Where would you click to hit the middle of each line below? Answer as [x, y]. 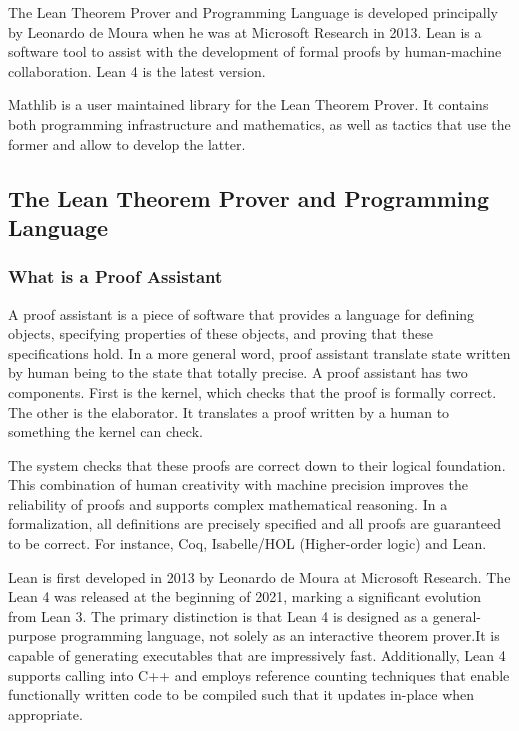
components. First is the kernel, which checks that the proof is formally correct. [252, 391]
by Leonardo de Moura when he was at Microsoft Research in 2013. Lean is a [245, 31]
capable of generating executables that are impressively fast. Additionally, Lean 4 [257, 655]
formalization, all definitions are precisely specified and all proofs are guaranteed [254, 523]
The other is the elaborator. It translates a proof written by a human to [229, 411]
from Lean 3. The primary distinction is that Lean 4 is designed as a [218, 615]
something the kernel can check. [105, 431]
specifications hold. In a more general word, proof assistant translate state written [259, 352]
